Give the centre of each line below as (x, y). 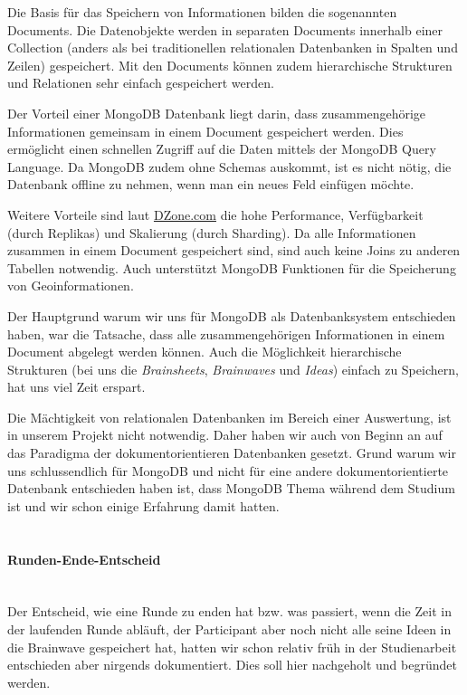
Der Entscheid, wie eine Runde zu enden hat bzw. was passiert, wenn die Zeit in (229, 611)
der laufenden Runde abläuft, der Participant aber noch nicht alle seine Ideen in (229, 629)
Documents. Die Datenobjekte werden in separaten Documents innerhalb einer (225, 29)
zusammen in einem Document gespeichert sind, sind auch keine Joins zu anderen (234, 250)
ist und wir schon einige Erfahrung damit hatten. (143, 505)
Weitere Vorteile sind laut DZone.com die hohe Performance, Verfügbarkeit (215, 214)
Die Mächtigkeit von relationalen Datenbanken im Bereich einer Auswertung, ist (229, 417)
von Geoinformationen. (71, 286)
